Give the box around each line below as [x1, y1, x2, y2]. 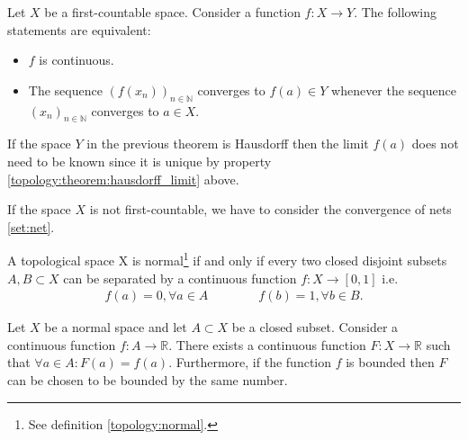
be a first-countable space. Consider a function [44, 3, 301, 21]
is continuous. [39, 50, 114, 69]
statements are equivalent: [7, 20, 151, 39]
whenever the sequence [331, 80, 456, 99]
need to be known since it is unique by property [7, 151, 272, 170]
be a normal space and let [44, 318, 187, 337]
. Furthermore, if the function [168, 353, 331, 372]
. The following [354, 3, 436, 21]
